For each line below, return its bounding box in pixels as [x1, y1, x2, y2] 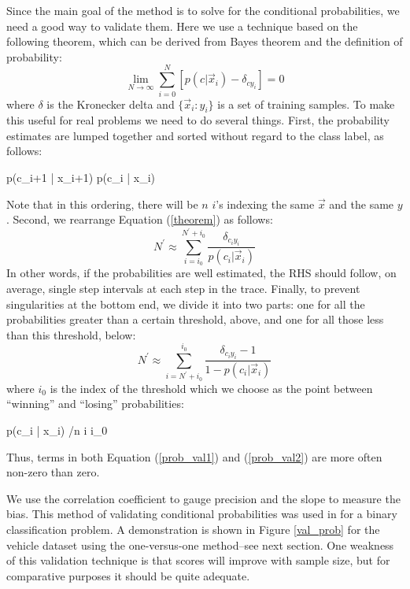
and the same [329, 195, 394, 212]
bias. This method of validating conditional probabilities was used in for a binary [6, 506, 397, 522]
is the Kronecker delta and [46, 95, 175, 112]
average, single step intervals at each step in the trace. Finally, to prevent [6, 280, 360, 296]
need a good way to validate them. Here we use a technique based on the [6, 17, 358, 34]
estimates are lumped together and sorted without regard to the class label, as [6, 127, 384, 143]
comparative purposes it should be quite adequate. [6, 567, 250, 583]
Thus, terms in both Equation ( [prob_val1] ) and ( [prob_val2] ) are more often [6, 448, 382, 465]
